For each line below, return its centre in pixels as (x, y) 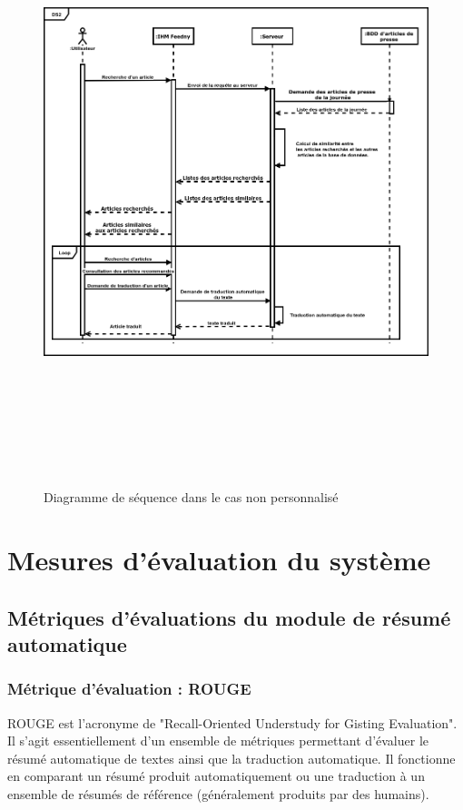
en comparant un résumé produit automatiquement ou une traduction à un (216, 776)
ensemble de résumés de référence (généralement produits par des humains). (218, 793)
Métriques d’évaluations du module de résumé (229, 617)
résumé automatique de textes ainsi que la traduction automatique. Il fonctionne (231, 758)
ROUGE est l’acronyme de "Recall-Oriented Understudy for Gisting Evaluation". (232, 722)
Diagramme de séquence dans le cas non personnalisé (191, 497)
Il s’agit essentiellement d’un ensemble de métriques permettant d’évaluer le (218, 741)
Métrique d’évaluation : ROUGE (129, 689)
